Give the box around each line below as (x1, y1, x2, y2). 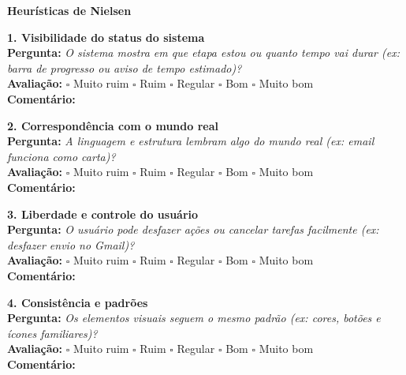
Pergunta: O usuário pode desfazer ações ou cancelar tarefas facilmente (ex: (7, 221, 379, 238)
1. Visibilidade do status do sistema (7, 28, 205, 45)
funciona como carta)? (7, 148, 116, 164)
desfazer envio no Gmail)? (7, 236, 135, 253)
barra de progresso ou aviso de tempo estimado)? (7, 59, 242, 76)
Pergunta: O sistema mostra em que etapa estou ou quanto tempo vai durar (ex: (7, 44, 400, 61)
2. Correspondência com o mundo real (7, 117, 218, 133)
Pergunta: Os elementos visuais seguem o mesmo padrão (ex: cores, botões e (7, 309, 381, 326)
